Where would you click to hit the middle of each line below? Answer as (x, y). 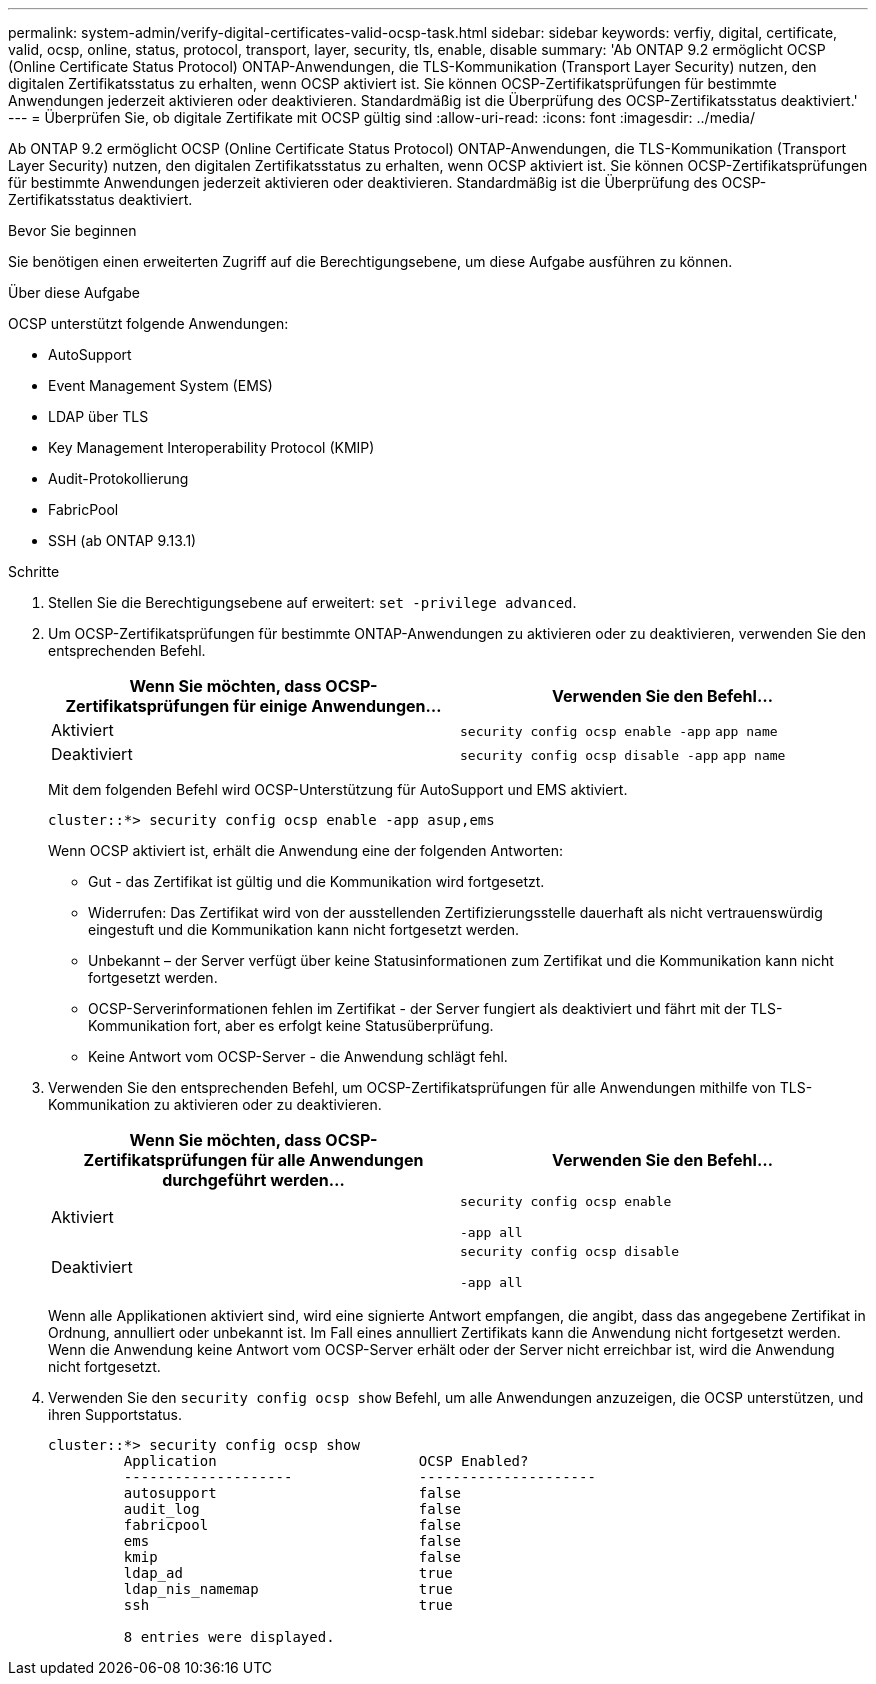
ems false (292, 1541)
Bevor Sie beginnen (72, 230)
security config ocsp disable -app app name (623, 755)
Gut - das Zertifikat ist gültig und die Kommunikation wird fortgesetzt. (316, 881)
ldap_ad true (288, 1573)
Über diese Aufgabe (74, 292)
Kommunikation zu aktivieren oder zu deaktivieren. (215, 1104)
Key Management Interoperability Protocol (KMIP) (211, 447)
